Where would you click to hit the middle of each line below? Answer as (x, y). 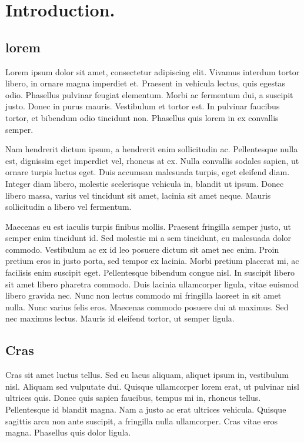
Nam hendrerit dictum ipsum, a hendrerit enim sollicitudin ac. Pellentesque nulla (152, 149)
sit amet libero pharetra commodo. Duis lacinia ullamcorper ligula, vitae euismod (152, 284)
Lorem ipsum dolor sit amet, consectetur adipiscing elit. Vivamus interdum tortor (153, 71)
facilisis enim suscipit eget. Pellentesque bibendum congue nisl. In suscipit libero (150, 272)
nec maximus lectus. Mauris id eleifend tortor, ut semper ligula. (120, 318)
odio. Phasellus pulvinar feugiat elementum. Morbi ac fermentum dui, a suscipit (149, 94)
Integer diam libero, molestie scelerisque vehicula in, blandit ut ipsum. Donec (145, 183)
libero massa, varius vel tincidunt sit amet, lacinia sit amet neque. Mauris (138, 195)
